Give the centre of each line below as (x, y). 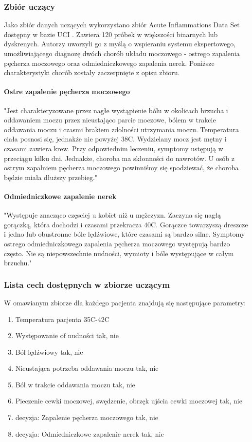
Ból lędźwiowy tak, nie (49, 352)
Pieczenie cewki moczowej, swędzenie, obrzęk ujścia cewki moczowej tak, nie (129, 401)
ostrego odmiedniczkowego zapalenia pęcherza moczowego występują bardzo (117, 243)
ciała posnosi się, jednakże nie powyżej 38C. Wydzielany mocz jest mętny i (115, 139)
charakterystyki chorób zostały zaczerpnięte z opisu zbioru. (92, 72)
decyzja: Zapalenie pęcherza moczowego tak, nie (87, 417)
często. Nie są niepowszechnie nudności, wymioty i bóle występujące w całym (119, 253)
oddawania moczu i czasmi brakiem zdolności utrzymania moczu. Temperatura (121, 129)
